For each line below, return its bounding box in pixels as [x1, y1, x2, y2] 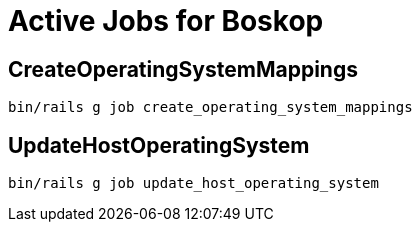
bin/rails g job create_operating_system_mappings [8, 99, 413, 116]
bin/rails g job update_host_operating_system [8, 175, 379, 192]
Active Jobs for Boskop [8, 4, 324, 38]
